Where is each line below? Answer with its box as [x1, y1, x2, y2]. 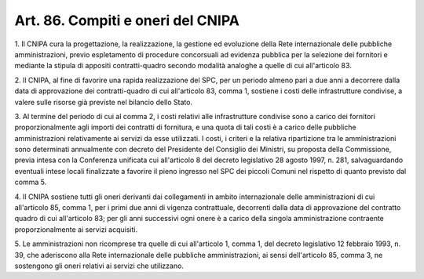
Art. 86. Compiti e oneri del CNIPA [14, 12, 239, 29]
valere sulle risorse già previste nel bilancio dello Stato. [14, 97, 192, 107]
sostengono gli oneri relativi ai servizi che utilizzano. [14, 261, 185, 270]
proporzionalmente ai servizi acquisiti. [14, 224, 137, 234]
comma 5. [14, 177, 47, 187]
